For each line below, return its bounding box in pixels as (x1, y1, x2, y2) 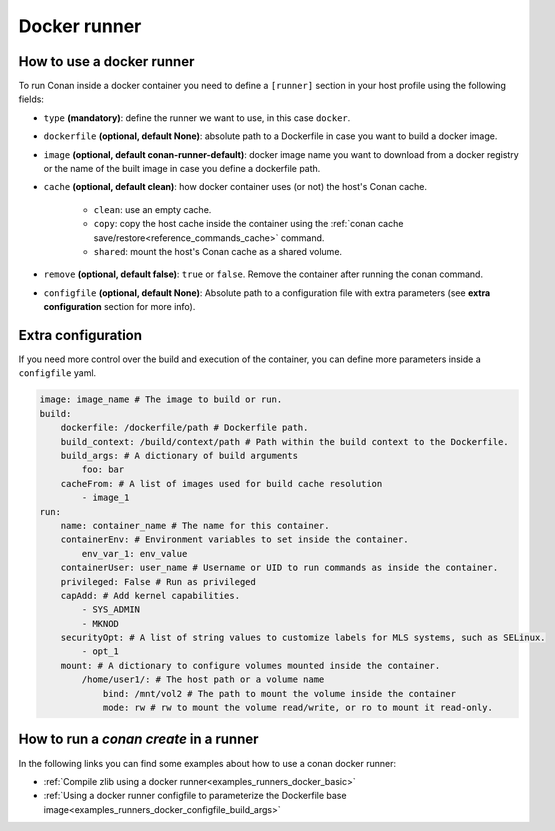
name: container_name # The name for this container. (60, 520, 330, 531)
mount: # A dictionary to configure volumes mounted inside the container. (60, 660, 441, 671)
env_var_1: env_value (81, 548, 188, 559)
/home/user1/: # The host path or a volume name (81, 674, 325, 685)
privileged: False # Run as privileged (60, 576, 257, 587)
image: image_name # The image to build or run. (39, 394, 283, 405)
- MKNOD (81, 618, 120, 629)
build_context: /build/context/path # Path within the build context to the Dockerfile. (60, 436, 509, 447)
